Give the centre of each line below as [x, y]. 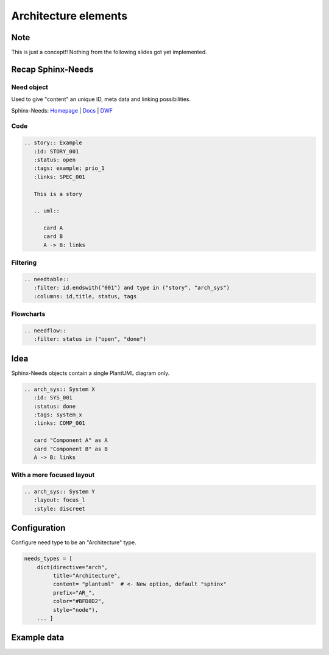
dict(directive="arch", [72, 567]
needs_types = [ [48, 559]
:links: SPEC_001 [59, 177]
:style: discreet [59, 509]
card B [53, 236]
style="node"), [76, 610]
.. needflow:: [45, 331]
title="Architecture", [87, 576]
